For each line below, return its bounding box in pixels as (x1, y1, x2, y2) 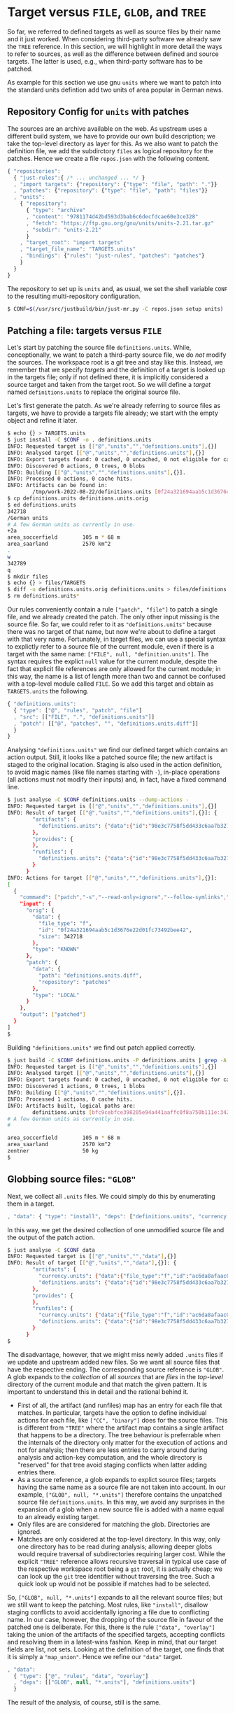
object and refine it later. (7, 416, 78, 425)
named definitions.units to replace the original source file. (7, 388, 180, 396)
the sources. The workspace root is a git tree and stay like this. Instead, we (7, 358, 223, 367)
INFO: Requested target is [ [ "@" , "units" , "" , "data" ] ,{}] (7, 1253, 177, 1260)
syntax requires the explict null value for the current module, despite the (7, 657, 218, 665)
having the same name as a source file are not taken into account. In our (17, 1483, 226, 1491)
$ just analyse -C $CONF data (7, 1246, 96, 1253)
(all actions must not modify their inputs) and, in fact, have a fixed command (7, 775, 227, 784)
